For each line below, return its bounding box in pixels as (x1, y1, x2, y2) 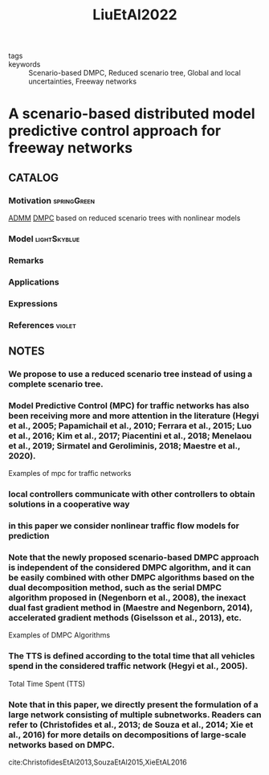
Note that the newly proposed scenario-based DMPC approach (8, 552, 259, 564)
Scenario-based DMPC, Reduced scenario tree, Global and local (28, 68, 241, 78)
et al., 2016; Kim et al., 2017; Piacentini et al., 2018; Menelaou (8, 430, 252, 441)
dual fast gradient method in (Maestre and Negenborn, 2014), (8, 602, 253, 613)
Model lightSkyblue (8, 233, 80, 244)
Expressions (8, 297, 58, 309)
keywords (8, 59, 41, 69)
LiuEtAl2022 (92, 6, 178, 24)
